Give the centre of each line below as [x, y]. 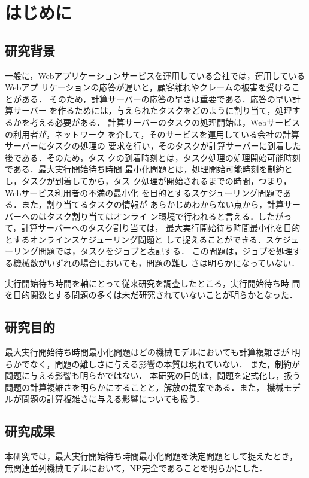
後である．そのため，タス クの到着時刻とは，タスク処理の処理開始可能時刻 [153, 157]
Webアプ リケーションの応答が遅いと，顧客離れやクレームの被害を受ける [148, 87]
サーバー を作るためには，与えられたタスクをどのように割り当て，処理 [152, 110]
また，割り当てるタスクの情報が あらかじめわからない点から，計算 [152, 204]
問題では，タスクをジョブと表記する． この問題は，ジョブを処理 [165, 251]
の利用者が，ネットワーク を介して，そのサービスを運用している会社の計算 [152, 134]
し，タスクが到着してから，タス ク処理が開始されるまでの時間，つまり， [148, 180]
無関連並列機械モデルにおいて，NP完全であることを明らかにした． [136, 468]
